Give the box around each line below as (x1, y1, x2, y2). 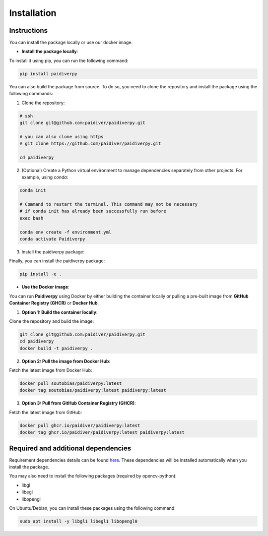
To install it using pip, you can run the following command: (9, 58, 129, 63)
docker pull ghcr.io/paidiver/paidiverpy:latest (19, 422, 140, 428)
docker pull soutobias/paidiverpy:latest (19, 381, 122, 386)
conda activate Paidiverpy (19, 236, 85, 242)
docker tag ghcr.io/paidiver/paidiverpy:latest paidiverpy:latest (19, 429, 185, 435)
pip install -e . (19, 271, 62, 277)
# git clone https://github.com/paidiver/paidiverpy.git (19, 141, 161, 146)
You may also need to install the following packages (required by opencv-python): (9, 473, 177, 479)
